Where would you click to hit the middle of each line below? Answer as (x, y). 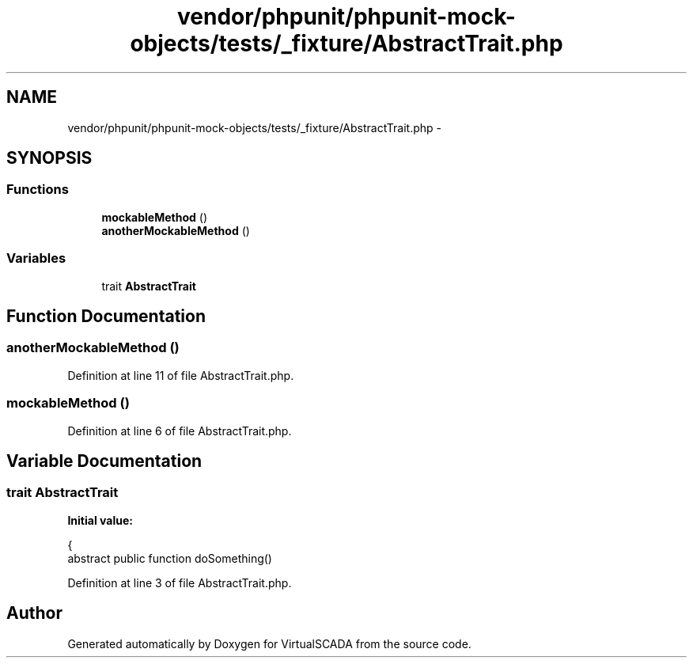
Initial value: (100, 520)
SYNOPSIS (49, 158)
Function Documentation (106, 316)
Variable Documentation (104, 461)
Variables (36, 258)
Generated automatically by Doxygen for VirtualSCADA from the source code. (269, 643)
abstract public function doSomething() (170, 558)
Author (34, 613)
